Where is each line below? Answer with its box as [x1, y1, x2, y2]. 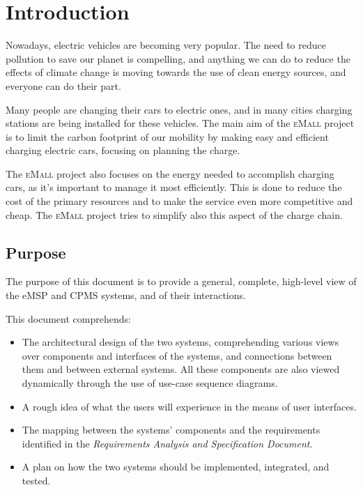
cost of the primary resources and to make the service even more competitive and [6, 194, 353, 208]
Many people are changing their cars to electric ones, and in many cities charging [6, 102, 353, 116]
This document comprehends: [6, 311, 131, 326]
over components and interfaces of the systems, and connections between [22, 348, 332, 362]
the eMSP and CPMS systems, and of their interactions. [6, 288, 246, 303]
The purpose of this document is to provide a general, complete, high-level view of [6, 274, 357, 289]
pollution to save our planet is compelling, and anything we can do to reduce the [6, 51, 350, 66]
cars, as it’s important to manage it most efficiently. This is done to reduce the [6, 180, 342, 194]
